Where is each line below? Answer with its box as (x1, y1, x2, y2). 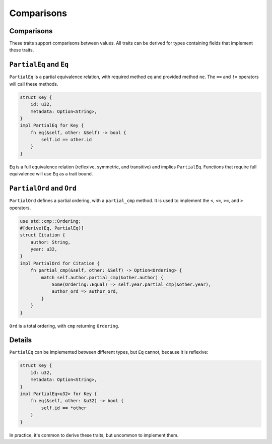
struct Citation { (20, 232, 65, 238)
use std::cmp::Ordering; (20, 218, 82, 224)
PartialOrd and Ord (9, 184, 77, 193)
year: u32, (30, 246, 57, 252)
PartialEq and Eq (9, 60, 69, 69)
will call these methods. (9, 81, 58, 87)
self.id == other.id (41, 137, 92, 143)
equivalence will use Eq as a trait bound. (9, 171, 93, 177)
